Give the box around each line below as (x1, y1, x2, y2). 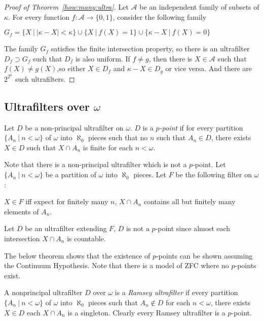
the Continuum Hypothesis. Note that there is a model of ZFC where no (4, 260, 229, 271)
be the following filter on (175, 169, 252, 180)
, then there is (148, 53, 193, 63)
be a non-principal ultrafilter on (25, 122, 124, 133)
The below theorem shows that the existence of (4, 250, 150, 261)
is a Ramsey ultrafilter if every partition (115, 287, 238, 298)
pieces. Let (133, 169, 167, 180)
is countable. (67, 233, 106, 244)
